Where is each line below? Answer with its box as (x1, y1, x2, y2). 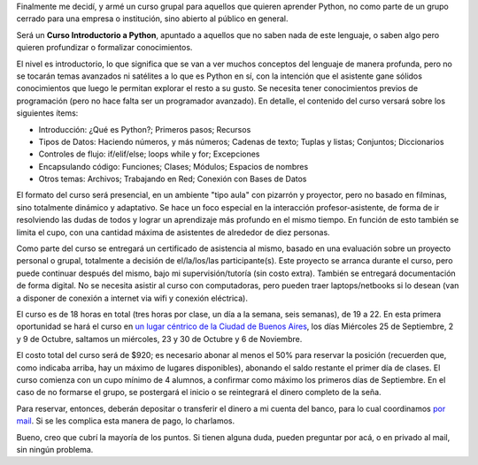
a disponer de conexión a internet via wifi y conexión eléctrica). (16, 293, 248, 303)
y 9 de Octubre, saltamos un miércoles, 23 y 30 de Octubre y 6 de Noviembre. (16, 333, 303, 344)
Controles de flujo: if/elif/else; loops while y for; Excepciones (38, 149, 260, 159)
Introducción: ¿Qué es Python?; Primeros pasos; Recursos (38, 124, 251, 134)
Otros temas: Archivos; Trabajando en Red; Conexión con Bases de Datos (38, 173, 307, 185)
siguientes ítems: (16, 108, 79, 118)
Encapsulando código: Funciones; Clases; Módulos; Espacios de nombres (38, 161, 309, 172)
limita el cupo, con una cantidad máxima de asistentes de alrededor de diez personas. (16, 226, 331, 238)
